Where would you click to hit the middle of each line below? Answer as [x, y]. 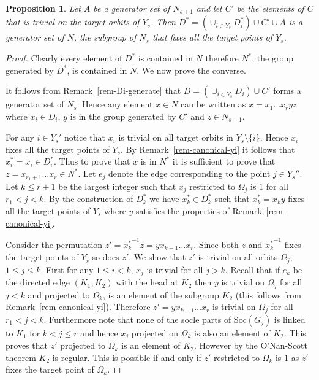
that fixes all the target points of [212, 37]
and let [209, 8]
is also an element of [232, 332]
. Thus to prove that [92, 161]
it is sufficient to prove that [224, 161]
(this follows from [268, 294]
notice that [85, 137]
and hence [99, 332]
